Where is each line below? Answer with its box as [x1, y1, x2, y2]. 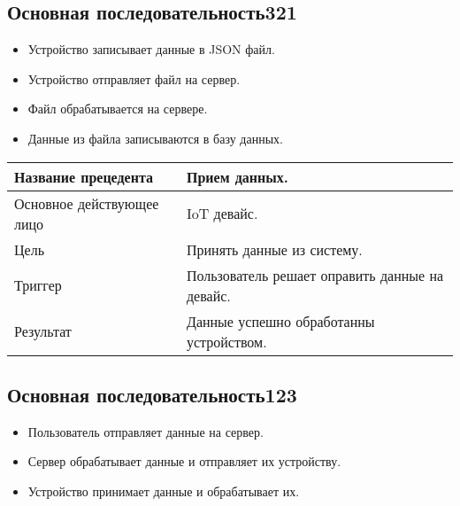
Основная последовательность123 [7, 380, 297, 408]
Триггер [14, 275, 62, 296]
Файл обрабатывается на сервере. [27, 99, 208, 118]
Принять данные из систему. [186, 238, 363, 260]
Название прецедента [14, 166, 153, 187]
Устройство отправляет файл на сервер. [27, 69, 241, 88]
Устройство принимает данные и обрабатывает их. [27, 481, 300, 500]
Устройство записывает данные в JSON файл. [27, 40, 275, 58]
